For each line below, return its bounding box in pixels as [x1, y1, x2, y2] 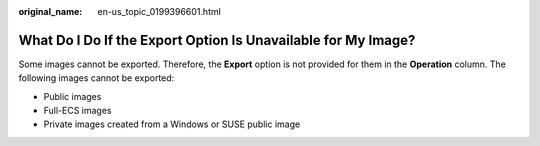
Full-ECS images [43, 105, 112, 117]
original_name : [18, 6, 83, 17]
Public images [43, 90, 102, 102]
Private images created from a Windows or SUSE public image [43, 118, 301, 130]
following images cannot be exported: [18, 72, 175, 84]
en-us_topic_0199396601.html [97, 6, 222, 17]
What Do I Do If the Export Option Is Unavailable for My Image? [18, 31, 416, 49]
